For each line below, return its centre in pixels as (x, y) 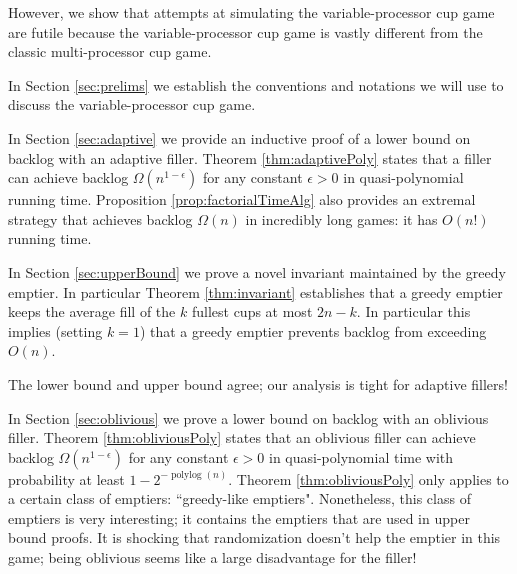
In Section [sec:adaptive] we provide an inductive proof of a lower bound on (239, 137)
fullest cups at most (252, 311)
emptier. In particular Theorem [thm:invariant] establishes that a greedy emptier (255, 291)
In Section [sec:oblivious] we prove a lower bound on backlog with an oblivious (248, 417)
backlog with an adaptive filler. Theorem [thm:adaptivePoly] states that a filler (250, 157)
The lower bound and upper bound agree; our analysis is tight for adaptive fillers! (258, 383)
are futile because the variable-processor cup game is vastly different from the (245, 31)
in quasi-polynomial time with (361, 456)
